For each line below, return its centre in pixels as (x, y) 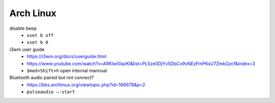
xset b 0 (37, 42)
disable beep (23, 28)
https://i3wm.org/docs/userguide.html (67, 57)
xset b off (40, 35)
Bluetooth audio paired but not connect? (52, 78)
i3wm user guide (27, 49)
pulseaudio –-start (51, 92)
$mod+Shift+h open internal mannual (67, 70)
